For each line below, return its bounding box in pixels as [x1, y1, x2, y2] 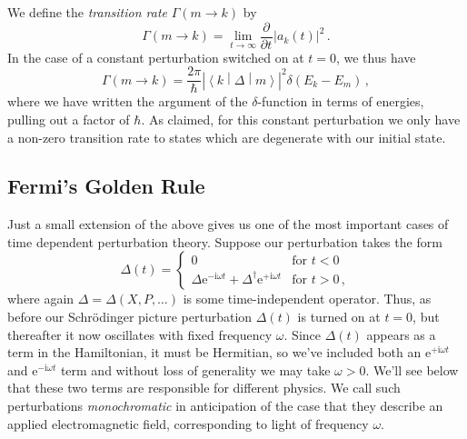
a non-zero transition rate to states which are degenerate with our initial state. [7, 127, 446, 146]
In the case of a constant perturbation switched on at [7, 47, 304, 66]
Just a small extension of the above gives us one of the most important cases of [7, 215, 449, 234]
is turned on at [297, 307, 381, 326]
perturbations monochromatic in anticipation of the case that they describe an [7, 396, 443, 415]
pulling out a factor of [7, 109, 130, 128]
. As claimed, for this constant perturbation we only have [141, 109, 461, 128]
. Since [283, 324, 321, 344]
